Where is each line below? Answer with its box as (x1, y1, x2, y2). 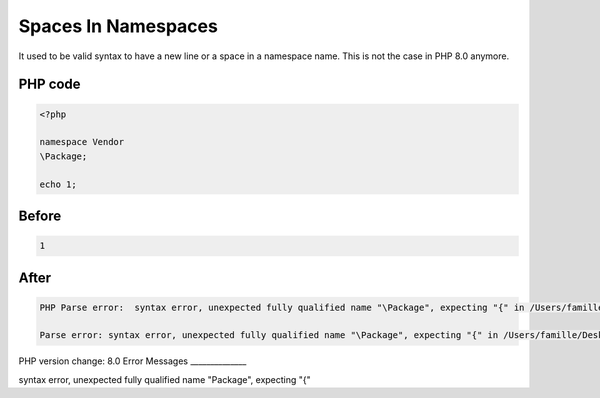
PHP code (18, 76, 81, 93)
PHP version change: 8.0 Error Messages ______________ (18, 355, 247, 367)
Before (18, 207, 62, 224)
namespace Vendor (39, 136, 125, 148)
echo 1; (39, 178, 77, 190)
